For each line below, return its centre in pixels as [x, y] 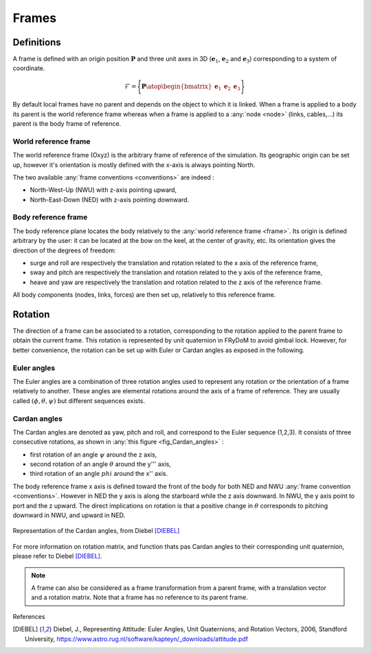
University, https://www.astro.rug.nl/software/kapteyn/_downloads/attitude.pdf [137, 639]
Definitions [37, 42]
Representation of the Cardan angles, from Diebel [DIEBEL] [96, 531]
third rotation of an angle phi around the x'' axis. [99, 474]
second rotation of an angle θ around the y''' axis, [101, 464]
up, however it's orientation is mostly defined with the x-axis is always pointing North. [134, 164]
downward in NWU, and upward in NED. [69, 515]
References [29, 616]
